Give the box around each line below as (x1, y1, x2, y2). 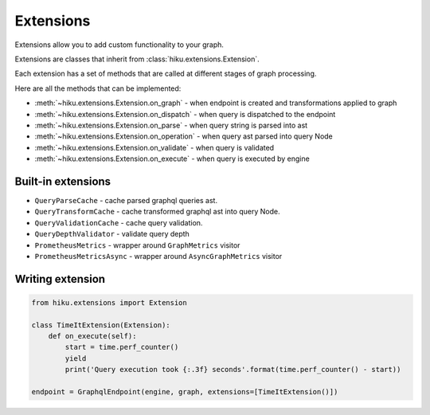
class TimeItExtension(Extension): (31, 320, 170, 330)
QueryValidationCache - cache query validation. (34, 217, 203, 227)
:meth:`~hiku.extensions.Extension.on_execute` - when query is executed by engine (34, 154, 310, 163)
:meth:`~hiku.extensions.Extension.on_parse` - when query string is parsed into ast (34, 120, 308, 130)
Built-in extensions (14, 174, 111, 188)
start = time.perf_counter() (64, 343, 179, 352)
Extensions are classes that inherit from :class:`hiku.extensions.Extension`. (14, 54, 260, 64)
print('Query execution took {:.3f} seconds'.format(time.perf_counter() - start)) (64, 365, 401, 374)
